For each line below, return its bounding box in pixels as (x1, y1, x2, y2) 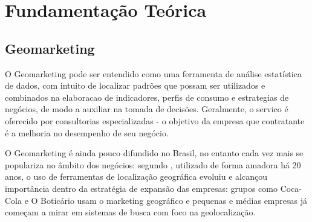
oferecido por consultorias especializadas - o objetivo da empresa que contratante (5, 114, 305, 127)
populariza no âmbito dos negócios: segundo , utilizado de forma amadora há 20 (5, 158, 301, 171)
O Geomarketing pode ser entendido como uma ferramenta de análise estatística (5, 67, 302, 80)
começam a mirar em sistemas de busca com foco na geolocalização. (5, 206, 256, 218)
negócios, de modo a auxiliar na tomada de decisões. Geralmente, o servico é (5, 103, 288, 115)
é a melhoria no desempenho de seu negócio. (5, 126, 169, 139)
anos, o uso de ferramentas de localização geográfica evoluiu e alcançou (5, 170, 267, 183)
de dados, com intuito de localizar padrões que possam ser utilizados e (5, 79, 265, 92)
